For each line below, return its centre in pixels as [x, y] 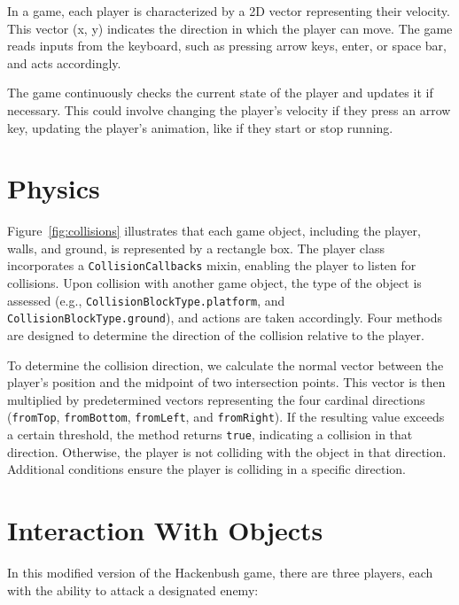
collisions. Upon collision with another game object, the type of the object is [214, 283]
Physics [54, 188]
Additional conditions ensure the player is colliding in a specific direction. [207, 469]
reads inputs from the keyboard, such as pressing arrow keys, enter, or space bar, [227, 46]
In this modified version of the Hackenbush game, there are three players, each [220, 573]
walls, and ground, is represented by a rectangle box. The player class [196, 248]
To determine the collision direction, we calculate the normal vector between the [226, 365]
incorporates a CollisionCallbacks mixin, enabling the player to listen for [212, 265]
